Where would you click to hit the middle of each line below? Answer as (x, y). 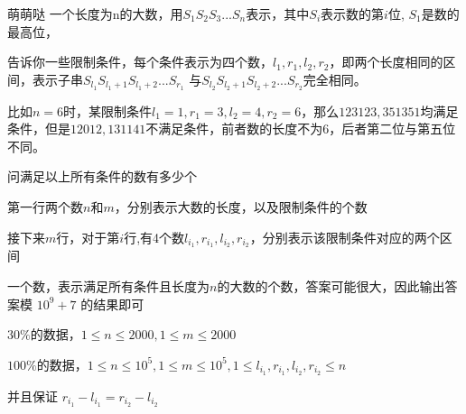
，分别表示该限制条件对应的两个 (345, 237)
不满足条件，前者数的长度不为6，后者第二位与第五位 (301, 129)
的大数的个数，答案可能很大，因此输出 (331, 286)
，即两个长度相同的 (386, 62)
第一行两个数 (45, 207)
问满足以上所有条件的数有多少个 (102, 176)
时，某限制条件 (108, 110)
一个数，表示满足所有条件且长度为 (108, 286)
